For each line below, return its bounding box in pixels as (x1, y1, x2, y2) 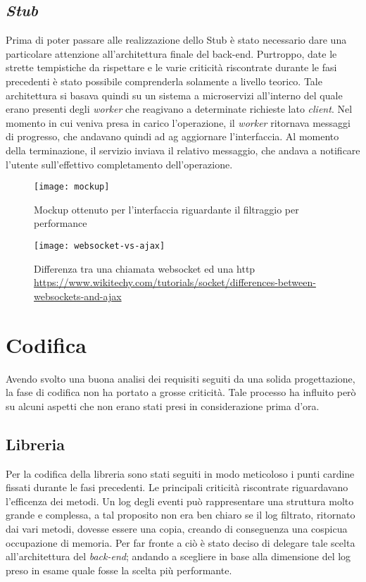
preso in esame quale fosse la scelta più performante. (6, 562, 232, 577)
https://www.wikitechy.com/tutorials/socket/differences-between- (34, 275, 316, 290)
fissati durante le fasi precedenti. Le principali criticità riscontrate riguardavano (6, 480, 348, 495)
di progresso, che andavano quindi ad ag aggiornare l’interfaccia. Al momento (6, 129, 339, 144)
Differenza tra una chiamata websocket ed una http (34, 261, 255, 275)
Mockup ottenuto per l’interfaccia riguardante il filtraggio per (34, 202, 299, 216)
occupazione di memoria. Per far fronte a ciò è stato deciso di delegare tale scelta (6, 535, 355, 550)
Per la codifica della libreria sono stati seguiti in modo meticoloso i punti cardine (6, 466, 355, 481)
